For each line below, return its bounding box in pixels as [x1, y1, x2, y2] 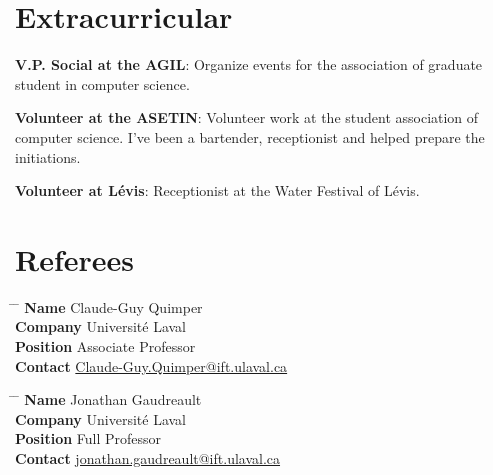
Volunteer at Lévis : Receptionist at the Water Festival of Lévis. [15, 180, 420, 201]
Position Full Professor [15, 428, 162, 449]
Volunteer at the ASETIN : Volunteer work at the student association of [15, 107, 479, 128]
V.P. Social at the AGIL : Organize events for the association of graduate [15, 54, 483, 75]
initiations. [15, 146, 81, 167]
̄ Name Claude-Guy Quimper [15, 296, 203, 317]
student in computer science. [15, 73, 190, 94]
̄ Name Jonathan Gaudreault [15, 389, 202, 410]
